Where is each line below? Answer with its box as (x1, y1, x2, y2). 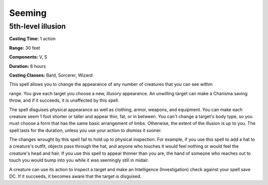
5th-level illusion (9, 22, 66, 31)
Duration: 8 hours (9, 63, 46, 69)
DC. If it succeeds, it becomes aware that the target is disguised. (9, 174, 141, 180)
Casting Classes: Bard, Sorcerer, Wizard (9, 72, 93, 78)
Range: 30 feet (9, 45, 40, 51)
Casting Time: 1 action (9, 36, 56, 42)
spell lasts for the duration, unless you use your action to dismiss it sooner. (9, 127, 162, 133)
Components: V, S (9, 54, 47, 60)
